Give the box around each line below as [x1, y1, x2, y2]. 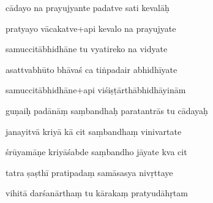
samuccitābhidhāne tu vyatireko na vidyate [6, 42, 168, 55]
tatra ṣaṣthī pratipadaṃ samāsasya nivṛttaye [6, 166, 173, 178]
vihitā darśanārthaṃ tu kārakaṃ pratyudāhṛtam [6, 186, 188, 199]
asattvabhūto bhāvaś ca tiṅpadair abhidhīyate [6, 63, 177, 75]
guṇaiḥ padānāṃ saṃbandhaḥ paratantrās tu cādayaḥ [6, 104, 208, 117]
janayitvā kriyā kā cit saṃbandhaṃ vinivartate [6, 124, 182, 137]
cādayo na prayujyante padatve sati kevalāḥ [6, 1, 170, 13]
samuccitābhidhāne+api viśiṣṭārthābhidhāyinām [6, 83, 186, 96]
